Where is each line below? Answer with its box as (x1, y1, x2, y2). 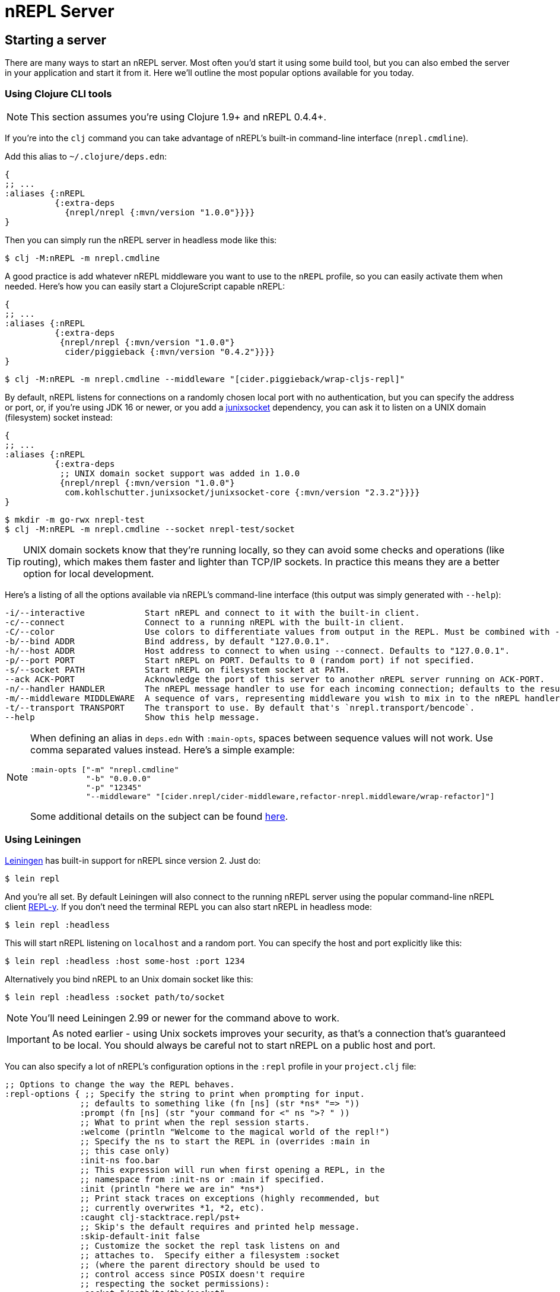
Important (7, 1033, 50, 1045)
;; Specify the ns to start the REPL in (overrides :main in (79, 1136, 370, 1146)
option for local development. (23, 567, 154, 580)
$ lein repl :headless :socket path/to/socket (5, 992, 225, 1002)
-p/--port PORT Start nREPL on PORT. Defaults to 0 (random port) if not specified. (5, 655, 475, 665)
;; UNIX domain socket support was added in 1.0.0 (59, 468, 300, 478)
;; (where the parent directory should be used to (79, 1259, 320, 1269)
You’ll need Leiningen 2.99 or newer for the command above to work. (30, 1011, 340, 1024)
